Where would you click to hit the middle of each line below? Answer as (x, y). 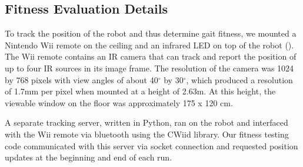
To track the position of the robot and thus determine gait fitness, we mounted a (151, 33)
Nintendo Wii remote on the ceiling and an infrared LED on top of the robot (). (149, 45)
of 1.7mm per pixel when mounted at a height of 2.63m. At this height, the (140, 91)
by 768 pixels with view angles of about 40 (81, 79)
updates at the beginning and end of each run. (89, 157)
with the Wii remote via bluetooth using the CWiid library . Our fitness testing (147, 134)
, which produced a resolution (239, 79)
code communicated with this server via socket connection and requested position (151, 145)
